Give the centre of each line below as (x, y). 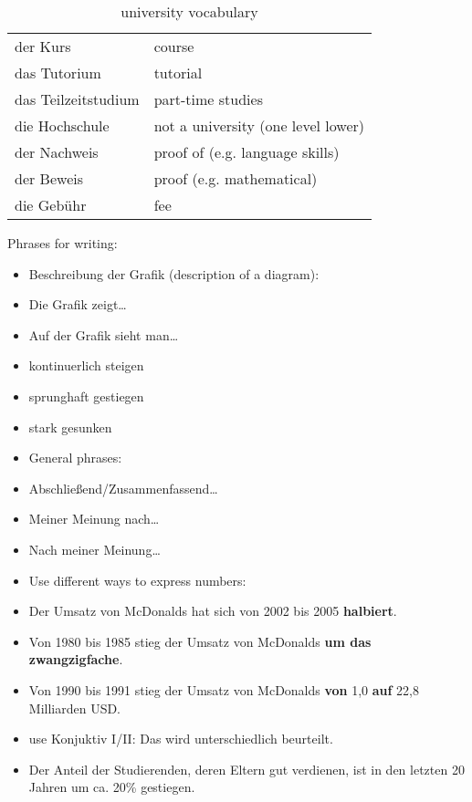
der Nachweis (57, 152)
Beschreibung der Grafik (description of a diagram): (174, 273)
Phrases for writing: (63, 243)
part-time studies (208, 99)
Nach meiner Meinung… (94, 549)
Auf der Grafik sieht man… (104, 334)
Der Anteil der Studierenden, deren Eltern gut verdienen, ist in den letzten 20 (246, 769)
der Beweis (49, 178)
